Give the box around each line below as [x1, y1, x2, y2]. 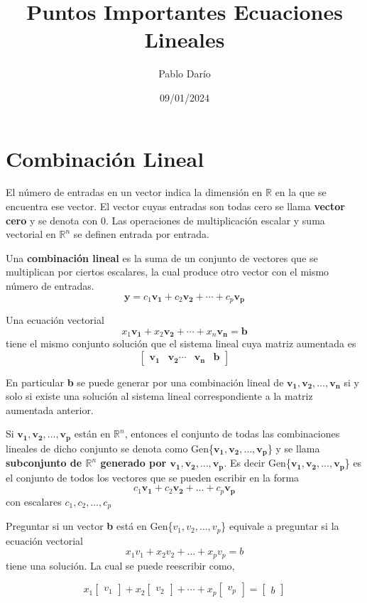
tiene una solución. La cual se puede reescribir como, [6, 558, 235, 572]
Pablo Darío [158, 66, 211, 81]
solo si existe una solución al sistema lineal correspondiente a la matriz [6, 389, 313, 403]
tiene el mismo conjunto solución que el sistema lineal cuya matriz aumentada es [6, 336, 356, 351]
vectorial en [6, 227, 56, 241]
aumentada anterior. [6, 402, 94, 417]
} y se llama [267, 440, 320, 455]
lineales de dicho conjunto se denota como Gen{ [6, 440, 214, 455]
